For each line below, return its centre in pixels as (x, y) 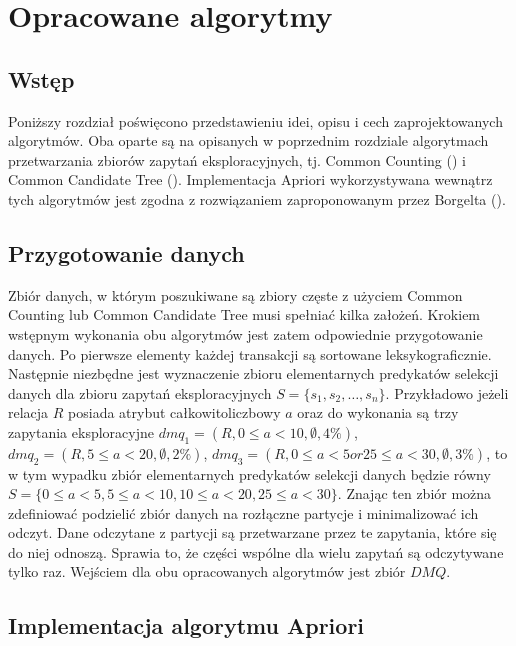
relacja (28, 412)
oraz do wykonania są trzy (378, 412)
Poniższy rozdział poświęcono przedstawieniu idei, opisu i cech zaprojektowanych (255, 120)
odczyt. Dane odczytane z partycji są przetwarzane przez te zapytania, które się (252, 532)
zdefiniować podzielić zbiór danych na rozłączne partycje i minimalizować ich (243, 512)
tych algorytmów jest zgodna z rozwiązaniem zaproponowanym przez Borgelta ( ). (257, 198)
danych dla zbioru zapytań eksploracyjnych (140, 392)
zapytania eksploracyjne (81, 431)
